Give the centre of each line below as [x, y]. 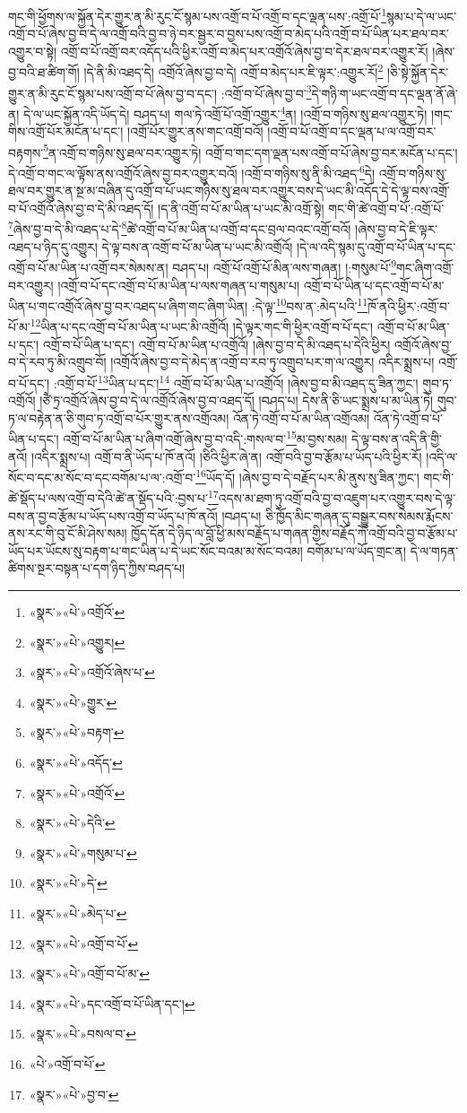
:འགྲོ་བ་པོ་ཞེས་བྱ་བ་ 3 [266, 91]
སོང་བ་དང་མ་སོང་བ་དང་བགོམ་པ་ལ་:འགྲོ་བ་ [102, 477]
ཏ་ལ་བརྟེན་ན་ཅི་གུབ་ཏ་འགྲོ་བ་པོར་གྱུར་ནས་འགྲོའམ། [119, 417]
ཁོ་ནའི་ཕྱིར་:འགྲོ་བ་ [409, 305]
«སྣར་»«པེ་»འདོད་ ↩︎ [76, 762]
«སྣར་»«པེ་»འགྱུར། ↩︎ [77, 642]
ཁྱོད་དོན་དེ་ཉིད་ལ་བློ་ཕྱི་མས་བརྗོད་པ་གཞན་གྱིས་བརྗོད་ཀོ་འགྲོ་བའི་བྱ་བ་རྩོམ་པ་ [294, 533]
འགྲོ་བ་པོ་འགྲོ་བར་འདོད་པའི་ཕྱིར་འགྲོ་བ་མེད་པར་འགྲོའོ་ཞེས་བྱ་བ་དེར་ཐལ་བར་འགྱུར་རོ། [244, 51]
